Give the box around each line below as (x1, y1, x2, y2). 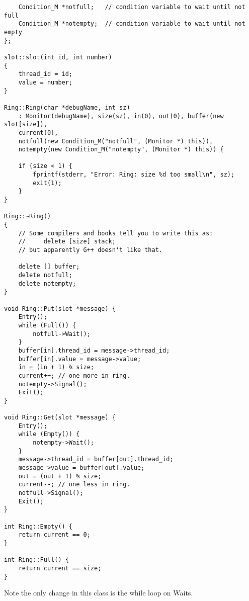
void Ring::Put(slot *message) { (4, 305, 116, 312)
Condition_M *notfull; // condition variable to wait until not (18, 4, 245, 11)
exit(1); (33, 179, 62, 187)
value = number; (18, 78, 73, 86)
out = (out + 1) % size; (18, 472, 102, 480)
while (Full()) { (18, 321, 76, 329)
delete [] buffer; (18, 263, 80, 271)
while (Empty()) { (18, 431, 80, 438)
